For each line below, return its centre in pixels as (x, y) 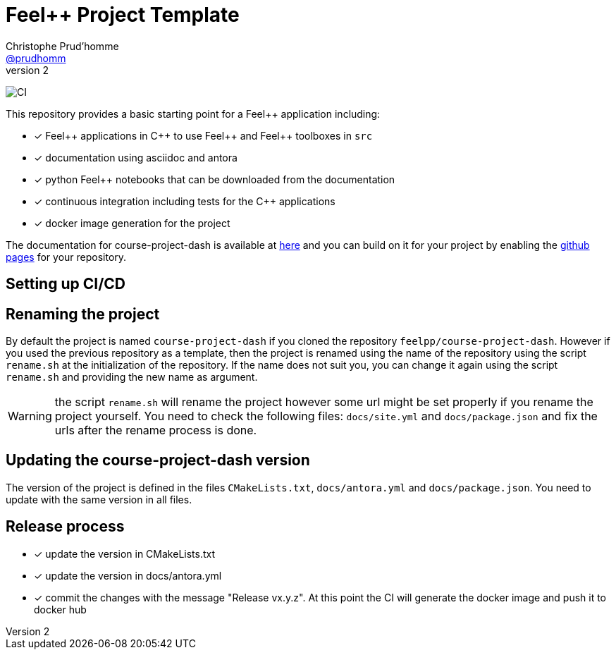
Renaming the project (83, 314)
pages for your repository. (66, 257)
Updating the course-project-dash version (158, 460)
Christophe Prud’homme (62, 46)
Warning (30, 416)
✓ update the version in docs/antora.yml (128, 575)
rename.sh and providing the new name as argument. (132, 377)
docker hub (60, 609)
